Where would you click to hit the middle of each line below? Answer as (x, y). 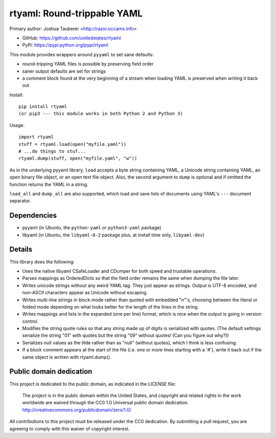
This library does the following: (42, 261)
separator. (20, 201)
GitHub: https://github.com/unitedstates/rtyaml (72, 38)
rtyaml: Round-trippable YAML (76, 13)
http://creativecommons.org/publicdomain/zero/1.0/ (77, 410)
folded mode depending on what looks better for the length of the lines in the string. (111, 306)
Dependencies (33, 216)
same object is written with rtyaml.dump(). (67, 357)
